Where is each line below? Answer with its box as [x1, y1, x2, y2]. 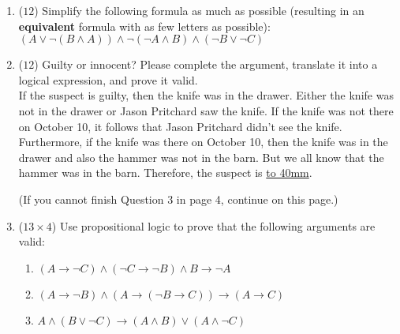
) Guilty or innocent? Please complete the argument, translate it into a [34, 56, 378, 73]
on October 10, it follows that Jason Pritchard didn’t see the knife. [18, 118, 342, 134]
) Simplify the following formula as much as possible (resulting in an [34, 2, 364, 18]
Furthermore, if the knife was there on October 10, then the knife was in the [18, 133, 388, 150]
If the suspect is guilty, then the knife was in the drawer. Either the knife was [18, 87, 394, 103]
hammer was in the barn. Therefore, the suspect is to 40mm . [18, 164, 312, 181]
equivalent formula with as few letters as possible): [18, 17, 271, 34]
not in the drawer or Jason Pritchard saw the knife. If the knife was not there [18, 102, 394, 118]
